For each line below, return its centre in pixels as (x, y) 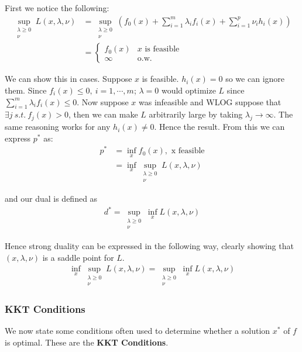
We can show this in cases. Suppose (68, 79)
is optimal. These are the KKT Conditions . (87, 342)
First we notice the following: (57, 8)
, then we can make (103, 114)
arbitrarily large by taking (196, 114)
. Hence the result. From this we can (219, 127)
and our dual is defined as (51, 199)
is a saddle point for (78, 257)
